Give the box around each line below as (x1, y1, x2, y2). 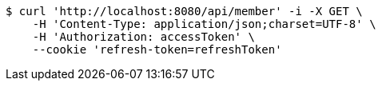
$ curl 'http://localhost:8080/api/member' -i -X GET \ (6, 5, 363, 18)
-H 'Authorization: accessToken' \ (32, 30, 255, 43)
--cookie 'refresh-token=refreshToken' (32, 43, 282, 56)
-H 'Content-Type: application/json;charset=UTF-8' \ (32, 18, 376, 30)
